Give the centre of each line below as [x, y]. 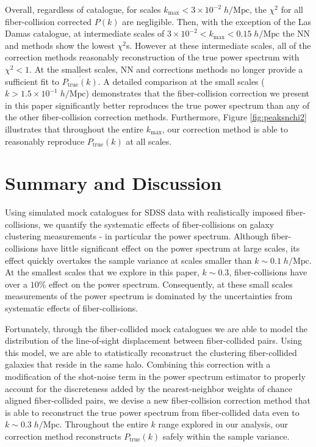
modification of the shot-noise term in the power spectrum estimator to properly [155, 376]
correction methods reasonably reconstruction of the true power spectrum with [152, 57]
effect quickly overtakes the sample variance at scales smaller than [128, 260]
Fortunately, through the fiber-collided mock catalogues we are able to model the [156, 328]
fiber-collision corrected [48, 21]
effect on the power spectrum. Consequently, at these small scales [171, 284]
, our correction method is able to [225, 129]
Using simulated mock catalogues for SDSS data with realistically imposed [144, 212]
